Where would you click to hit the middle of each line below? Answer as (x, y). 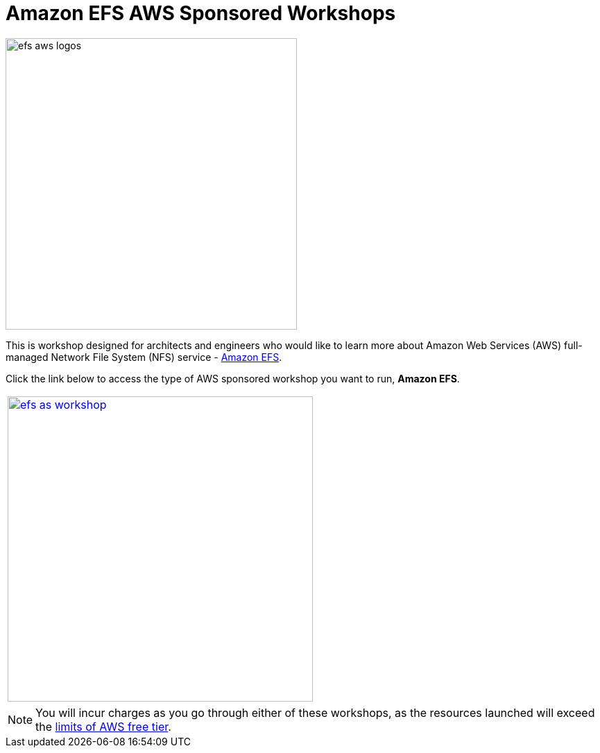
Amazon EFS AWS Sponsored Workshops (201, 13)
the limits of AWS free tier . (103, 726)
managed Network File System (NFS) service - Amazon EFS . (144, 357)
